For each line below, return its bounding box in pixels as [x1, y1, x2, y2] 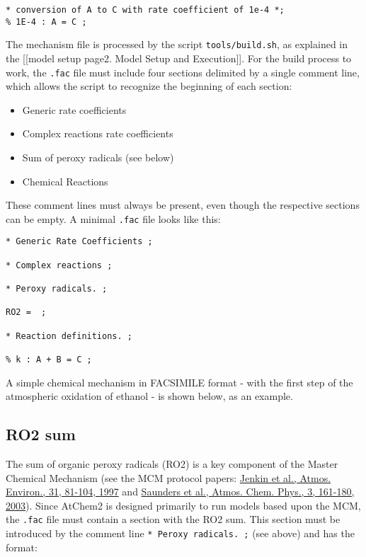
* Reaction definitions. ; [6, 331, 132, 341]
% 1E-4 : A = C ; [6, 16, 87, 27]
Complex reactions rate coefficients [22, 126, 173, 141]
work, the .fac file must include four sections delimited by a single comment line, [6, 64, 360, 79]
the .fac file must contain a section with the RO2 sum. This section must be [6, 512, 341, 527]
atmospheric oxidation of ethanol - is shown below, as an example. [6, 389, 293, 403]
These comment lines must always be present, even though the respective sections [6, 197, 360, 212]
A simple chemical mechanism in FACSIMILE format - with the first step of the [6, 374, 353, 389]
